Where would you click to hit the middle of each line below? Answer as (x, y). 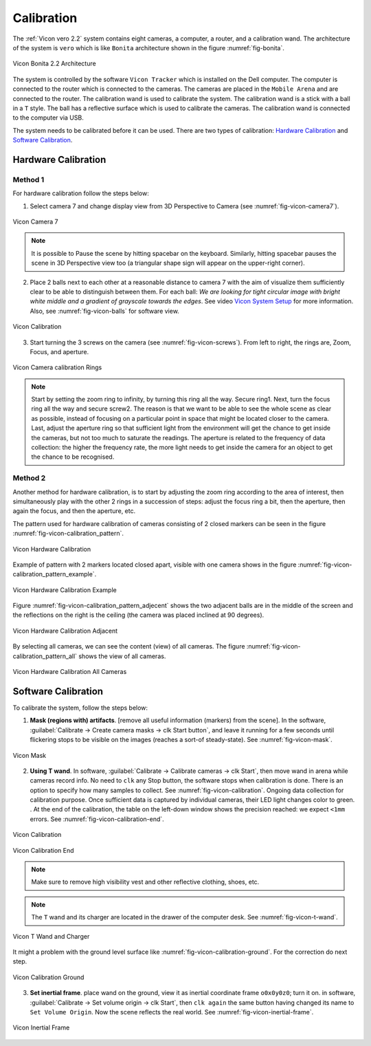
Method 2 (29, 478)
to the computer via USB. (48, 118)
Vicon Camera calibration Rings (57, 367)
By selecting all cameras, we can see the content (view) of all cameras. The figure (129, 646)
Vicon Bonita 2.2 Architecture (54, 64)
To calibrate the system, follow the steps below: (80, 708)
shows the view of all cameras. (122, 656)
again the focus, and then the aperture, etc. (74, 511)
